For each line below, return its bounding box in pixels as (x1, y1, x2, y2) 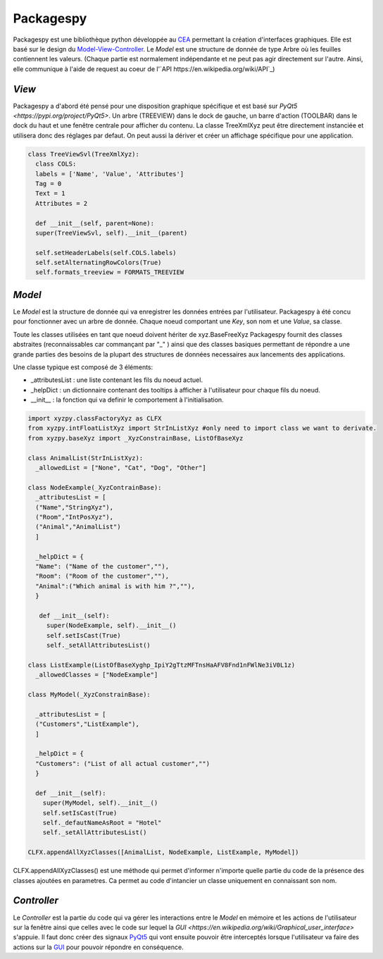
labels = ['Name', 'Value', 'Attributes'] (35, 170, 184, 178)
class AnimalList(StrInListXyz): (27, 454, 144, 462)
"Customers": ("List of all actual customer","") (35, 760, 211, 767)
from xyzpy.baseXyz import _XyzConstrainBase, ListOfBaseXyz (27, 434, 244, 442)
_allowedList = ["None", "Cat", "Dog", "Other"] (35, 464, 207, 472)
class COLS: (35, 160, 77, 168)
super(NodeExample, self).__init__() (46, 621, 177, 630)
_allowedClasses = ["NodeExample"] (35, 671, 158, 679)
